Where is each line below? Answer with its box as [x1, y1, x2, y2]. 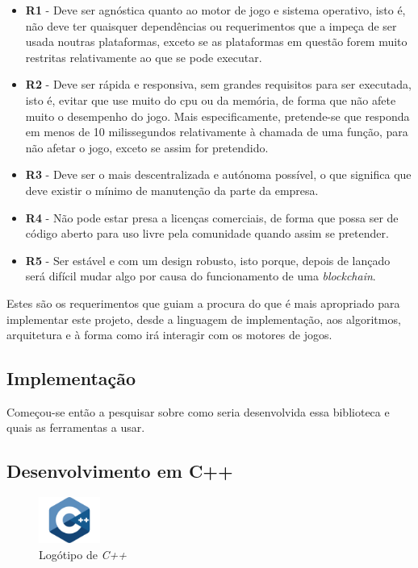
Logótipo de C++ [39, 545, 127, 562]
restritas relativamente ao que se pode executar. [25, 48, 262, 65]
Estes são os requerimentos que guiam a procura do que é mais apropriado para [6, 294, 400, 311]
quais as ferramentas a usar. [6, 419, 145, 436]
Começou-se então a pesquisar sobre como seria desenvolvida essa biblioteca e [6, 403, 390, 420]
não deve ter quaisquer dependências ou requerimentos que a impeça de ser [25, 17, 397, 34]
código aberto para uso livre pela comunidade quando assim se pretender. [25, 225, 389, 242]
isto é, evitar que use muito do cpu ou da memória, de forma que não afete [25, 91, 396, 108]
